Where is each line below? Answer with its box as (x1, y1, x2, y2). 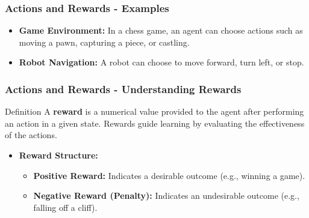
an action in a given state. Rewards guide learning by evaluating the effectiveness (5, 117, 305, 129)
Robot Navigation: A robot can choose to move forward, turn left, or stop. (19, 56, 304, 68)
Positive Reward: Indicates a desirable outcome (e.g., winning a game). (33, 169, 305, 181)
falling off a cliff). (33, 201, 98, 213)
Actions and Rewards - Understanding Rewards (5, 81, 242, 96)
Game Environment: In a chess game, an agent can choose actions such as (19, 24, 303, 37)
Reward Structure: (19, 149, 98, 161)
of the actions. (5, 129, 57, 141)
